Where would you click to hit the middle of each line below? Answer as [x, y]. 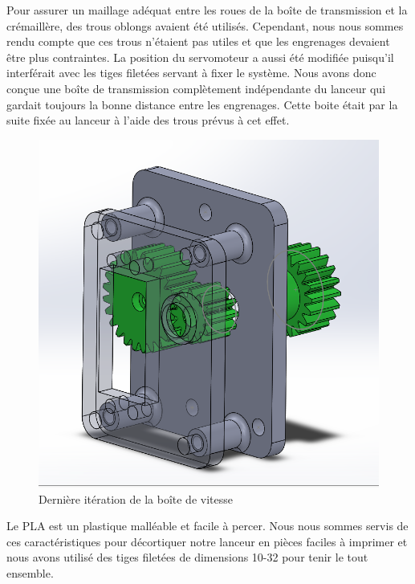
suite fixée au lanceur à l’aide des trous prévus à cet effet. [148, 120]
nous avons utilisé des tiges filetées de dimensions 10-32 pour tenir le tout [187, 557]
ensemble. [30, 572]
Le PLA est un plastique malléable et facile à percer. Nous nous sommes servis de [207, 526]
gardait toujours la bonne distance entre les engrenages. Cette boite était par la [202, 104]
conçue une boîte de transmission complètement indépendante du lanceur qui [196, 88]
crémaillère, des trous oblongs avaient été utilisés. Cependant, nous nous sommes [205, 25]
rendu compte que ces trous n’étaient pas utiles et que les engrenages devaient [198, 41]
